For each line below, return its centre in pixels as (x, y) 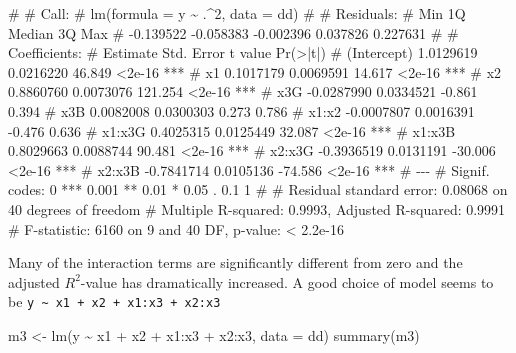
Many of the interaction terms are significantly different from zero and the (235, 262)
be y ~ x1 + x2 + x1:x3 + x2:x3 (114, 301)
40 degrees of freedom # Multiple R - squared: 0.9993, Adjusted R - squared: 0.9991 (257, 208)
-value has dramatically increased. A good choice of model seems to (287, 281)
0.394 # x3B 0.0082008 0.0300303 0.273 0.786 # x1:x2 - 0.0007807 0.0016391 (241, 110)
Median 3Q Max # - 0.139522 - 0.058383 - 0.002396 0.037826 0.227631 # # (233, 32)
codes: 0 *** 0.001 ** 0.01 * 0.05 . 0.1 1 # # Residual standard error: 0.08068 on (258, 189)
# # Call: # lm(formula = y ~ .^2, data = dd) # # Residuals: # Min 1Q (237, 13)
